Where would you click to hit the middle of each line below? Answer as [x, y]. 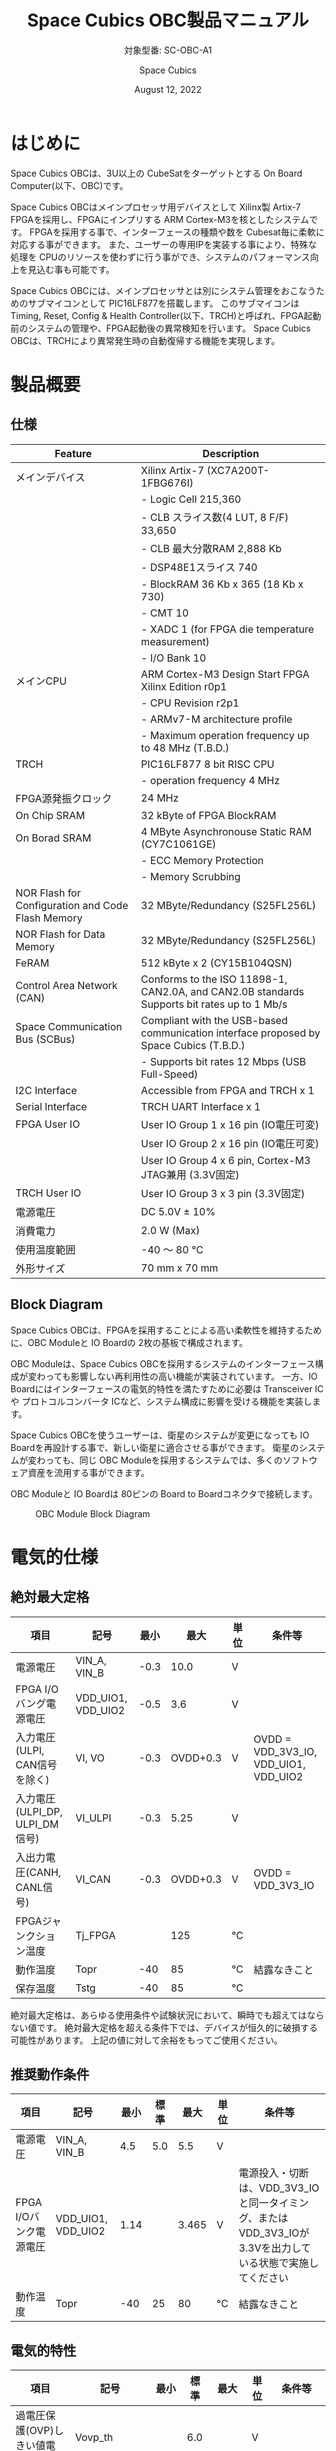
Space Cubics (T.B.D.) [193, 1045]
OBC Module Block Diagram [93, 1513]
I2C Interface [46, 1090]
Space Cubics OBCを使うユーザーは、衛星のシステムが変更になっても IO [160, 1435]
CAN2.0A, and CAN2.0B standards [222, 991]
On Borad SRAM [53, 838]
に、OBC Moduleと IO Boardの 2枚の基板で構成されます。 [129, 1342]
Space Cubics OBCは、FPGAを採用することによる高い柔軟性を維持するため [166, 1330]
